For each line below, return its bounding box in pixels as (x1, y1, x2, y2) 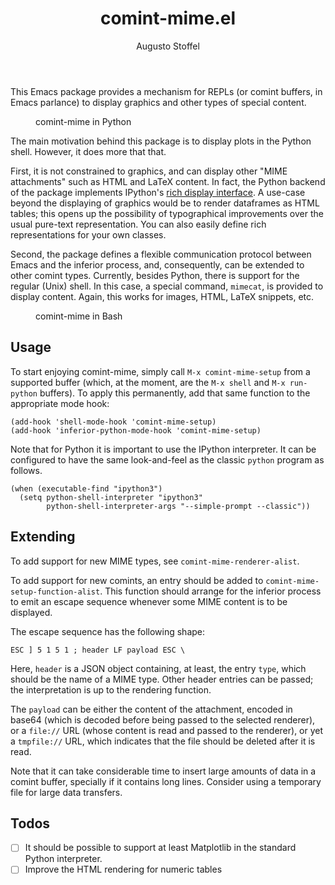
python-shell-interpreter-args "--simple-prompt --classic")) (46, 501, 311, 511)
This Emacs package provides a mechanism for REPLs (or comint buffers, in (10, 85, 323, 97)
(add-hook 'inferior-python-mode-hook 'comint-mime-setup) (10, 425, 262, 436)
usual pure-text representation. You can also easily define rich (10, 218, 267, 230)
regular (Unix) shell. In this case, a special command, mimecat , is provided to (10, 280, 324, 292)
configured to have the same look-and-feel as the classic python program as (10, 453, 325, 466)
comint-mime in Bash (35, 310, 123, 322)
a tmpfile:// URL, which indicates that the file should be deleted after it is (10, 735, 316, 747)
